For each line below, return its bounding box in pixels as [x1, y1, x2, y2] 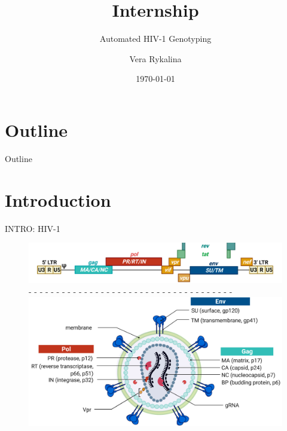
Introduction [5, 187, 111, 212]
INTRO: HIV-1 [5, 222, 60, 234]
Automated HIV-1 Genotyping [99, 32, 212, 45]
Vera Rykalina [129, 52, 182, 65]
